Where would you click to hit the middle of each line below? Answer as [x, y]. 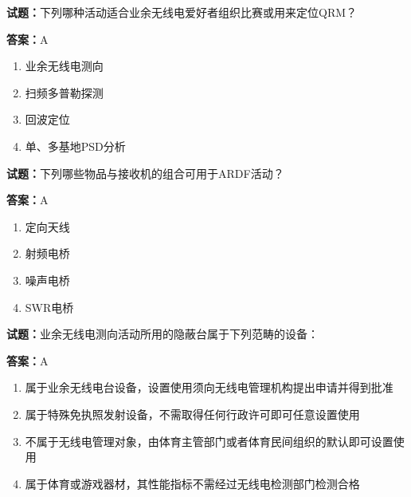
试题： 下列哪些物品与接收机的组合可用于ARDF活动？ [145, 173]
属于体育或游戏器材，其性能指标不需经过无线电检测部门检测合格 [192, 483]
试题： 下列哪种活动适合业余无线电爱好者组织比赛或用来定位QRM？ [182, 12]
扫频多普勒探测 [64, 92]
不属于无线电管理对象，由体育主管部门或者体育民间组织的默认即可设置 [209, 441]
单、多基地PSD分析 [75, 146]
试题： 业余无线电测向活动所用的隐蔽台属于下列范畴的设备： [162, 334]
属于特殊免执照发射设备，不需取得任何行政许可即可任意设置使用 [192, 414]
